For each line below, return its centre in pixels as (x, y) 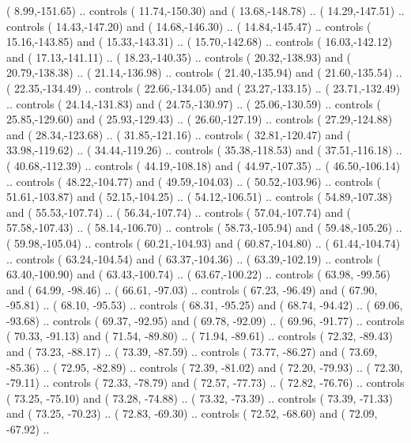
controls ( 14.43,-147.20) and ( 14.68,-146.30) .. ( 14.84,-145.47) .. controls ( (189, 26)
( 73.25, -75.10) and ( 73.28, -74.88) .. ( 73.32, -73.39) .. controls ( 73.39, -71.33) (200, 398)
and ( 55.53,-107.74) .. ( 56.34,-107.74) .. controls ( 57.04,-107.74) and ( (179, 212)
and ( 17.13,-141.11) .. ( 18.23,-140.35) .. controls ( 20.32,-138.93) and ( (179, 57)
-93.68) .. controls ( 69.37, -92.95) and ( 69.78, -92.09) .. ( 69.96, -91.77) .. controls (205, 320)
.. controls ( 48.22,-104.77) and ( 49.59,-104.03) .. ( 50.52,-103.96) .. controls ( (194, 181)
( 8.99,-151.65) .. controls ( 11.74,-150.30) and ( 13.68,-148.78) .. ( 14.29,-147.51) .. (205, 10)
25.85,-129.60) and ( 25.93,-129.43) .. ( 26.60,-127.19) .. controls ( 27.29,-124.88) (200, 119)
